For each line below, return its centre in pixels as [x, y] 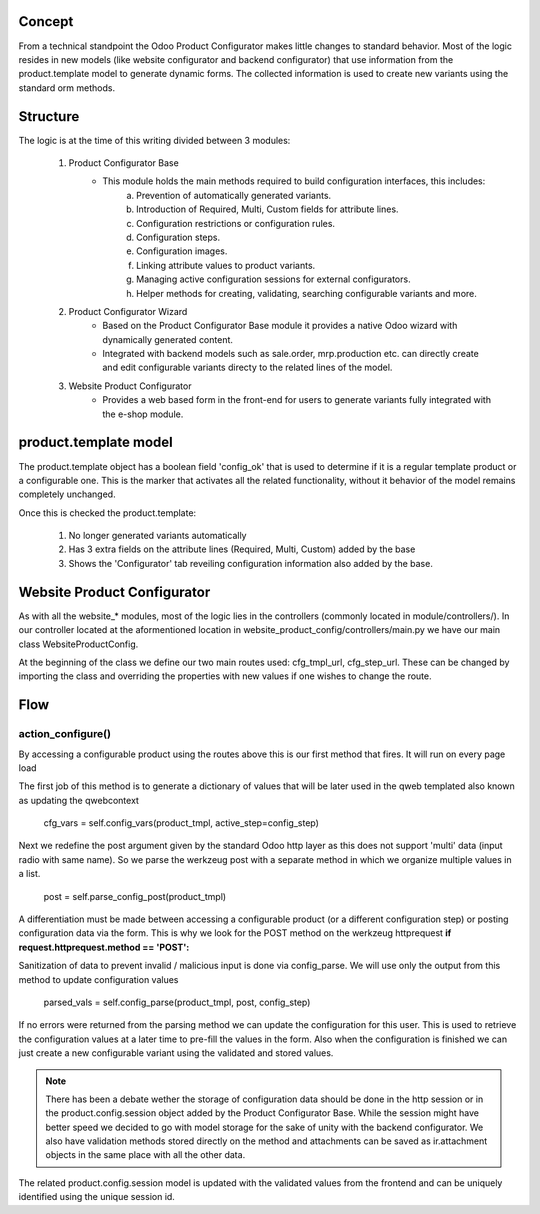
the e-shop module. [143, 414]
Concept [46, 21]
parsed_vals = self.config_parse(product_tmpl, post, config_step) [177, 1002]
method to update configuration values [98, 979]
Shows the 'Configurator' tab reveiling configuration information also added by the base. [251, 563]
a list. [29, 874]
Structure [49, 116]
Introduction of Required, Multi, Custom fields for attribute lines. [267, 209]
